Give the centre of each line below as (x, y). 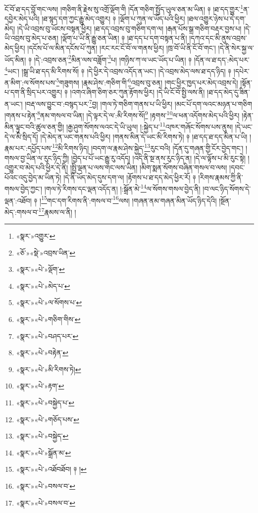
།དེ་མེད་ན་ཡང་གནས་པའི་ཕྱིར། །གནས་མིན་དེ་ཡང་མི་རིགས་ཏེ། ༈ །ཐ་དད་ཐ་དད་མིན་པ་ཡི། (144, 136)
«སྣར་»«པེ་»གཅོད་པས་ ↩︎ (48, 419)
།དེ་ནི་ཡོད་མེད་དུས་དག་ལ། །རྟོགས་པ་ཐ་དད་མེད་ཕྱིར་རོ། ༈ (130, 177)
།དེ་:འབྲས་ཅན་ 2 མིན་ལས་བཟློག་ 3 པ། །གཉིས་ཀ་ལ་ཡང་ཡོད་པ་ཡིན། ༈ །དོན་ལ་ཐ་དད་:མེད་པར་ (142, 59)
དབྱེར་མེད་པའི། (22, 19)
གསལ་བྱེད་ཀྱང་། (24, 189)
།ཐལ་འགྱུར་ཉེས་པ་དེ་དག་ (217, 19)
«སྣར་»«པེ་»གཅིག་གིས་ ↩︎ (48, 319)
